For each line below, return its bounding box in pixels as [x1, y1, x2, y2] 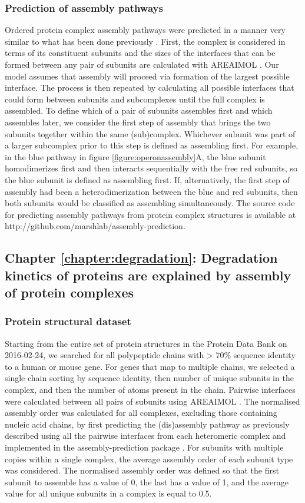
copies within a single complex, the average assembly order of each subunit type [5, 452, 293, 465]
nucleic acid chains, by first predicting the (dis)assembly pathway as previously [5, 418, 290, 430]
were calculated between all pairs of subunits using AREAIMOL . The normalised [5, 395, 300, 407]
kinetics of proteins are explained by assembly [5, 266, 291, 284]
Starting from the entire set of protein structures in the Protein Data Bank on [5, 337, 287, 349]
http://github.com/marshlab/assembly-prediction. [5, 220, 185, 232]
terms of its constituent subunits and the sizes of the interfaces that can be [5, 47, 276, 59]
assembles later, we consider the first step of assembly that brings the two [5, 115, 271, 128]
